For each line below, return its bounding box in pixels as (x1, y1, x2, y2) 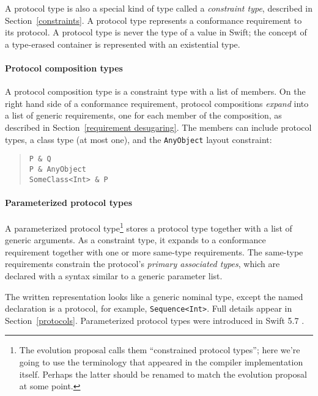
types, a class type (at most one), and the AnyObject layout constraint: (5, 133, 272, 145)
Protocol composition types (5, 61, 123, 74)
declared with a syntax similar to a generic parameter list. (5, 269, 223, 282)
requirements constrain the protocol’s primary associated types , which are (5, 257, 280, 270)
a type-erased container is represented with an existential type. (5, 37, 240, 50)
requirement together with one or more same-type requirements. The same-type (5, 245, 303, 258)
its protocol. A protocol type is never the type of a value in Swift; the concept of (5, 26, 307, 38)
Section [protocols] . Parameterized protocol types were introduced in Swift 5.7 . (5, 313, 305, 326)
